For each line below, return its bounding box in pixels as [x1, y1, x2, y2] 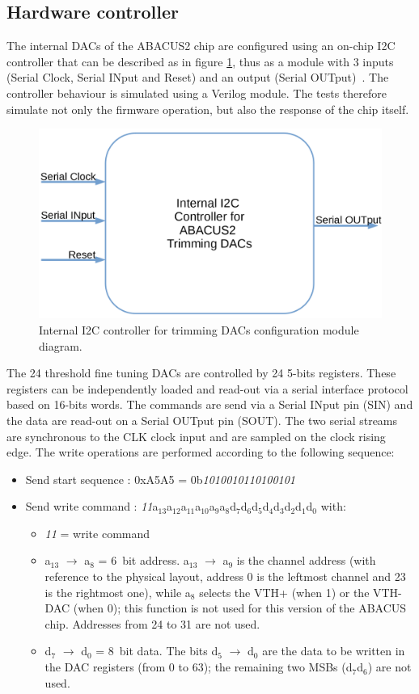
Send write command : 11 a [25, 498, 159, 515]
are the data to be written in [262, 642, 405, 659]
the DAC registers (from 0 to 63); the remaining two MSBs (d [44, 658, 353, 675]
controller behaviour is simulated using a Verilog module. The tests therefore [6, 84, 387, 101]
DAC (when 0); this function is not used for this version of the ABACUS [44, 599, 407, 616]
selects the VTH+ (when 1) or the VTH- [199, 583, 402, 600]
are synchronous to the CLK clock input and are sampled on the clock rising [6, 427, 386, 444]
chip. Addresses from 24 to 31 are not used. [44, 615, 260, 632]
